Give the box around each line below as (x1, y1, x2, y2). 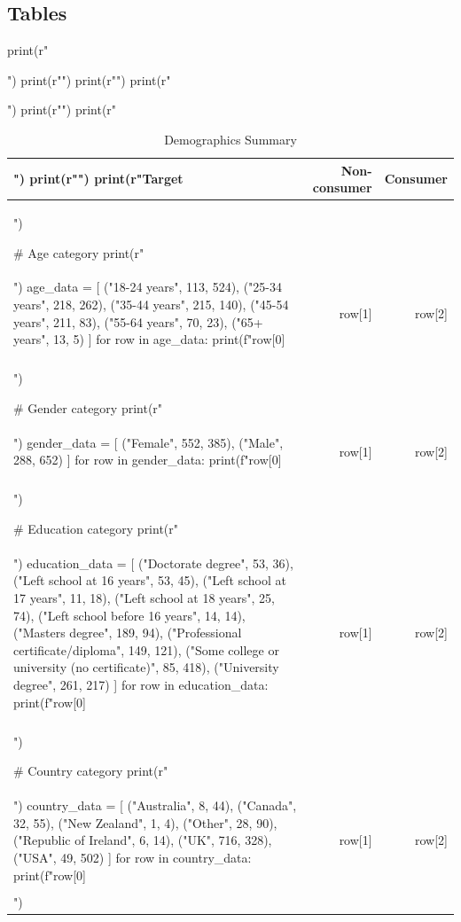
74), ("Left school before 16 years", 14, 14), (13, 606, 246, 624)
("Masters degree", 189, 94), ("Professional (13, 623, 242, 642)
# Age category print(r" (13, 243, 145, 262)
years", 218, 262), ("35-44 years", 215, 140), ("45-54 (13, 295, 289, 314)
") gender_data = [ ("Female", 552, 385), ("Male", (13, 433, 284, 451)
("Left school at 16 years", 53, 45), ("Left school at (13, 571, 286, 590)
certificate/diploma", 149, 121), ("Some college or (13, 640, 279, 659)
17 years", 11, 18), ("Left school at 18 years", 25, (13, 589, 276, 607)
